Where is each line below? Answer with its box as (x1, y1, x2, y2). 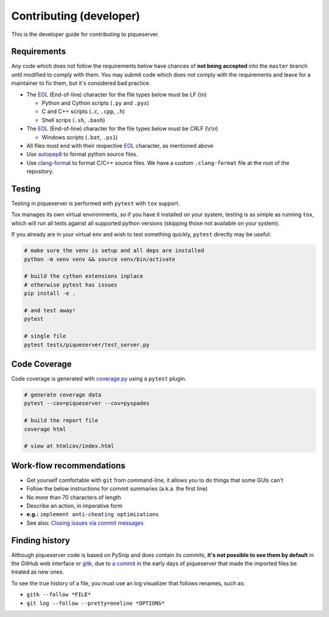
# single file (24, 333, 66, 340)
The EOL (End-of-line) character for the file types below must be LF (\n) (26, 90, 207, 98)
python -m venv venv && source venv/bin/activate (24, 255, 175, 263)
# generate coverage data (24, 391, 102, 398)
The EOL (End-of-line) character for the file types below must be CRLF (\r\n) (26, 125, 219, 133)
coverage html (24, 425, 66, 433)
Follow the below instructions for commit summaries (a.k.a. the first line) (26, 485, 208, 492)
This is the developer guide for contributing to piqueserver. (11, 31, 160, 38)
